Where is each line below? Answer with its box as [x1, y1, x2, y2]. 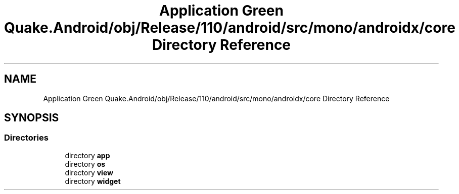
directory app [65, 151, 110, 160]
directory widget [65, 176, 121, 185]
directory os [65, 159, 106, 168]
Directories [4, 133, 49, 143]
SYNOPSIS [4, 111, 59, 124]
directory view [65, 168, 113, 177]
